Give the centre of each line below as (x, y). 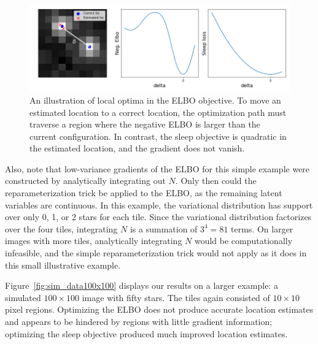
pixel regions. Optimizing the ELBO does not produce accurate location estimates (159, 309)
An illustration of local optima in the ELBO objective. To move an (155, 100)
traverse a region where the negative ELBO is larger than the (145, 124)
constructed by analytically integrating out (85, 181)
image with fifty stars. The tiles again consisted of (176, 297)
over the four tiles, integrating (61, 228)
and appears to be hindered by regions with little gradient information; (139, 322)
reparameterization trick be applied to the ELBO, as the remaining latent (144, 193)
